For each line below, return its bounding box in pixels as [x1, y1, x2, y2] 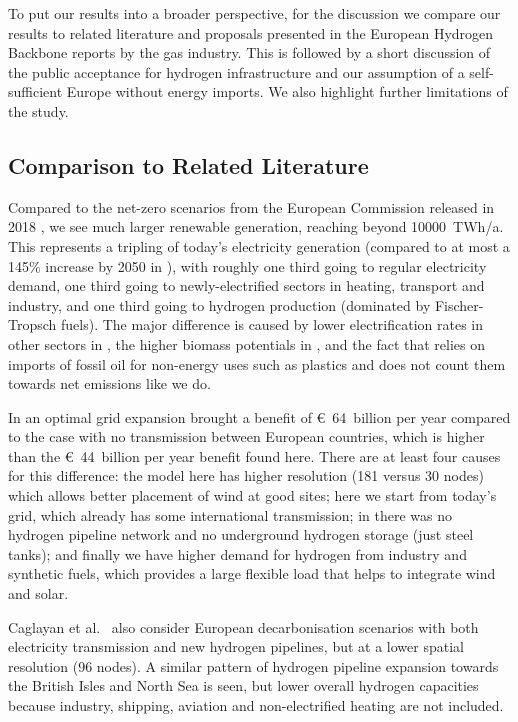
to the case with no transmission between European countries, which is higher [8, 426, 485, 447]
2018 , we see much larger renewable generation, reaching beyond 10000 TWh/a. [8, 216, 504, 237]
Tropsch [8, 314, 57, 335]
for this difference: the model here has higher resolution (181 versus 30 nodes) [8, 465, 484, 486]
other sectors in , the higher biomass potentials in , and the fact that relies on [8, 333, 486, 354]
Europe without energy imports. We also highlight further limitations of [66, 81, 508, 102]
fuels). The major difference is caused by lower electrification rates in [61, 314, 484, 335]
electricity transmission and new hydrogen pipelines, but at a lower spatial [8, 636, 464, 657]
